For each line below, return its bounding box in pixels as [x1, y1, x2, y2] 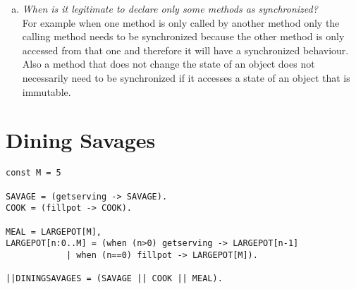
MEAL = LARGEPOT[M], [6, 226, 102, 237]
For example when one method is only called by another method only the [22, 15, 340, 30]
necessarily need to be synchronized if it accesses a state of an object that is [22, 70, 350, 85]
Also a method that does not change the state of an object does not [22, 56, 315, 71]
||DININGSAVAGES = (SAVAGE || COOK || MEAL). [6, 273, 223, 284]
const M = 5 [6, 168, 61, 178]
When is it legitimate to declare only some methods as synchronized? [22, 1, 318, 16]
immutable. [22, 84, 71, 99]
